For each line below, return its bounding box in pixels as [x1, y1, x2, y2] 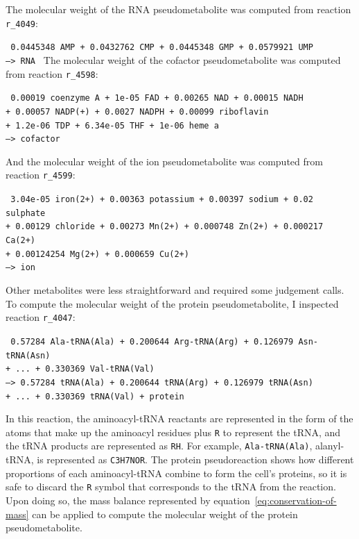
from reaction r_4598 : [6, 66, 98, 81]
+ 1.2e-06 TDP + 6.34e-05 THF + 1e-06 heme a [6, 120, 219, 131]
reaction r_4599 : [6, 167, 76, 182]
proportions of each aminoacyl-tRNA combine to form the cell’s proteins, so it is [6, 465, 347, 480]
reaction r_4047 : [6, 310, 76, 324]
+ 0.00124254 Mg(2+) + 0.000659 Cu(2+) [6, 249, 189, 259]
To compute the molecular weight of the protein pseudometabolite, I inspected [6, 296, 339, 310]
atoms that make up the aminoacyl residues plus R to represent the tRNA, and [6, 424, 341, 439]
